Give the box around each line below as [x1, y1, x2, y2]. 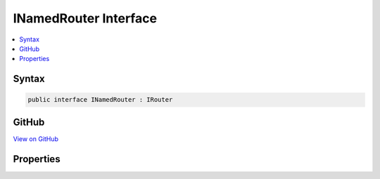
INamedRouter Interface [13, 11, 158, 26]
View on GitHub [13, 134, 59, 143]
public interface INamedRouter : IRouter [27, 95, 173, 104]
